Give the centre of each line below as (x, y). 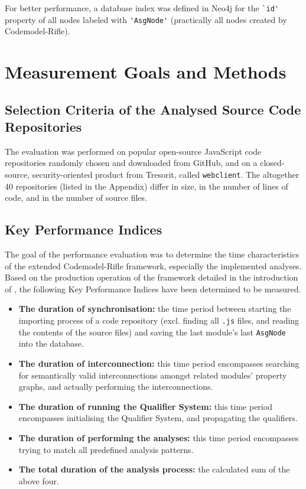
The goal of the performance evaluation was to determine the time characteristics (152, 254)
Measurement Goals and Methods (146, 72)
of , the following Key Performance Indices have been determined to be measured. (153, 288)
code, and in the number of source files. (76, 198)
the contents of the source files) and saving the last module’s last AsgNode (152, 332)
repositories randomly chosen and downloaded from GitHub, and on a (131, 163)
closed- (272, 163)
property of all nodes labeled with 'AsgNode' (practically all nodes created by (146, 19)
